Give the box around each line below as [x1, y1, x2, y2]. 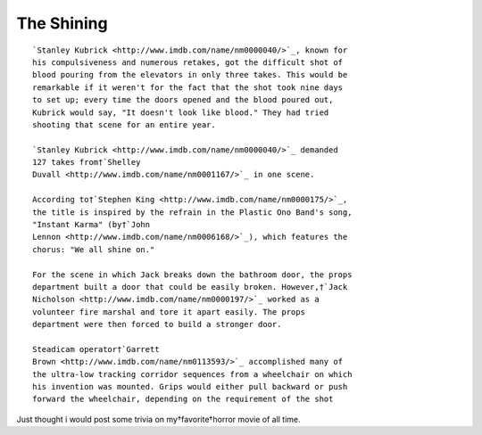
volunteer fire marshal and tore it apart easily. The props [32, 307, 305, 316]
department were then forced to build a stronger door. [32, 319, 282, 330]
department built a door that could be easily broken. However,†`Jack [32, 282, 348, 291]
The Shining [16, 13, 108, 33]
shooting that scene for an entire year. [32, 119, 216, 129]
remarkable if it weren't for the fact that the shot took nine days [32, 82, 344, 93]
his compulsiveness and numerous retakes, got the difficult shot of [32, 57, 344, 67]
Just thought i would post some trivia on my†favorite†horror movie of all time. [16, 414, 301, 424]
